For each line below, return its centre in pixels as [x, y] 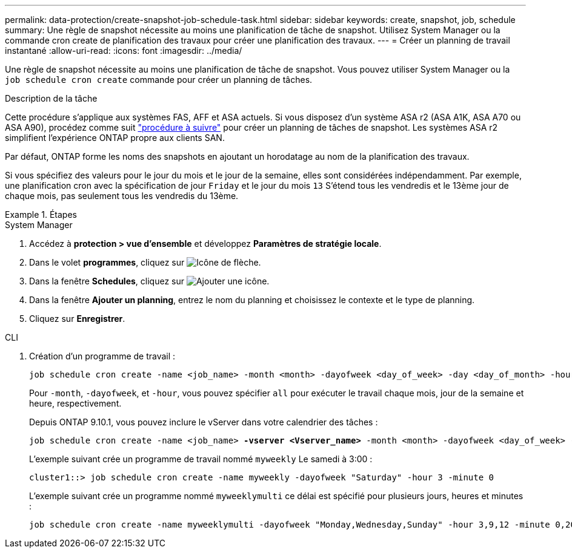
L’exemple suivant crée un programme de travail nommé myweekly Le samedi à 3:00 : [201, 459]
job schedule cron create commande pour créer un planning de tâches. [159, 80]
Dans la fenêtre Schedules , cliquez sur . [149, 281]
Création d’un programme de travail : [102, 356]
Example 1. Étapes [41, 214]
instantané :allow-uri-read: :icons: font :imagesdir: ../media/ [124, 51]
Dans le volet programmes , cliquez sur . [145, 262]
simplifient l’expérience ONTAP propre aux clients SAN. [115, 138]
